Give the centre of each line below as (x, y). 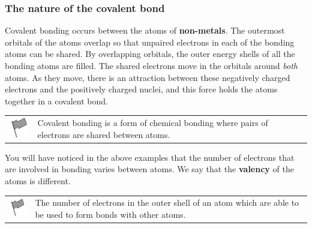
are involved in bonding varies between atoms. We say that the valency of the (149, 169)
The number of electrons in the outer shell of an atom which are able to (167, 202)
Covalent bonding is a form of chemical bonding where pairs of (153, 123)
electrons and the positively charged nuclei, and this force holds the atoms (141, 89)
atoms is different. (38, 181)
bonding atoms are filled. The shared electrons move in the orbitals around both (151, 65)
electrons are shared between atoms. (104, 134)
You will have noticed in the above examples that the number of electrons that (150, 157)
